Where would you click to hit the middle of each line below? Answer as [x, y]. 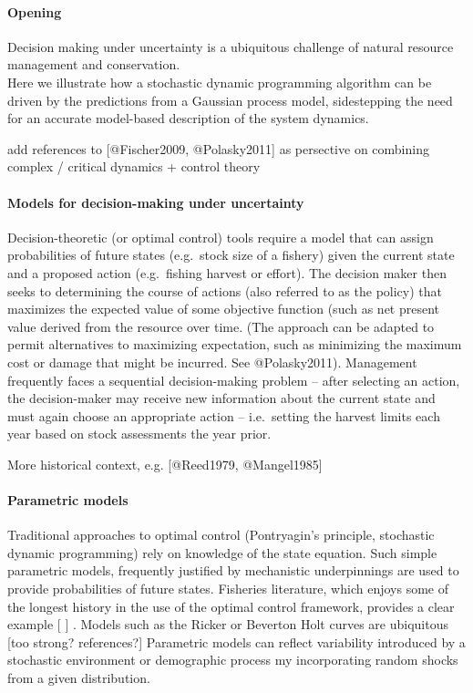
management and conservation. [94, 64]
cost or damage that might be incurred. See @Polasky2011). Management [212, 362]
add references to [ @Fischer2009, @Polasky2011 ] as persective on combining [218, 148]
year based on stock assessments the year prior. [139, 434]
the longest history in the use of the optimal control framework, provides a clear [231, 606]
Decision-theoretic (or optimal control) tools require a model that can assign [221, 237]
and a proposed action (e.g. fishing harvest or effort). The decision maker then [227, 272]
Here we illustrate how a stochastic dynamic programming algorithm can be [220, 82]
